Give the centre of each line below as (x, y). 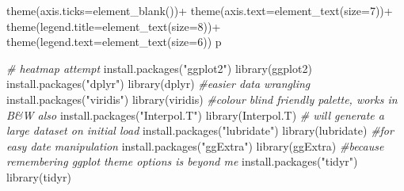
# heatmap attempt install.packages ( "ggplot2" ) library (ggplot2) (159, 68)
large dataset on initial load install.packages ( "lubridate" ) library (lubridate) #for (200, 130)
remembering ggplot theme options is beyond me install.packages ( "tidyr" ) (182, 161)
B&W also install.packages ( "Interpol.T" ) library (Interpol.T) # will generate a (195, 115)
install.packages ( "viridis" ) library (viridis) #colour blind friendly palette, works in (202, 99)
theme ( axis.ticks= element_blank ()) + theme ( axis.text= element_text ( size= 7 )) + (200, 10)
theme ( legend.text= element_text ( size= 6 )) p (114, 42)
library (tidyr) (39, 176)
